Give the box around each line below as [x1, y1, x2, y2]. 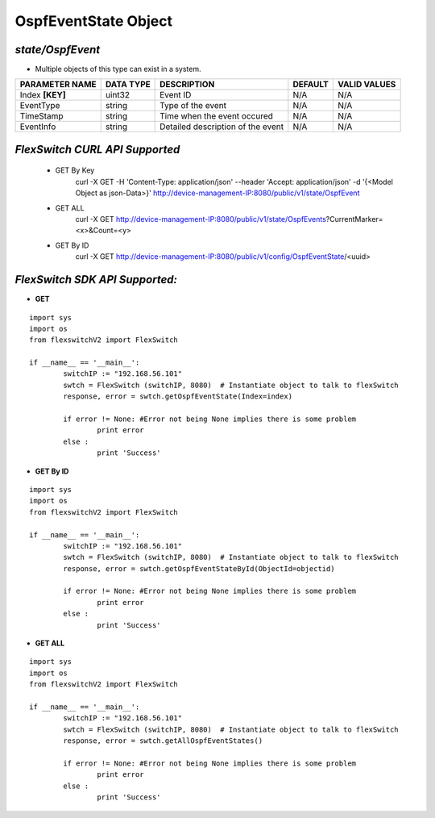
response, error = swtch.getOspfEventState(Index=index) [63, 392, 293, 401]
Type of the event [159, 100, 227, 111]
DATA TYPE [105, 79, 151, 90]
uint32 [105, 90, 130, 101]
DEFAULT [292, 79, 329, 90]
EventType [19, 100, 60, 111]
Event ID [159, 90, 192, 101]
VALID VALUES [337, 79, 396, 90]
